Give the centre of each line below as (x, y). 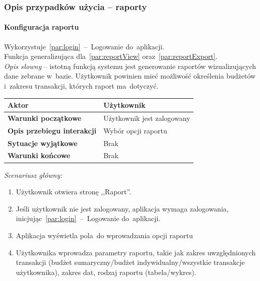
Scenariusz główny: (33, 174)
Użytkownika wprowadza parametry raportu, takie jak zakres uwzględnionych (136, 252)
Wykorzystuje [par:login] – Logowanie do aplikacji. (84, 46)
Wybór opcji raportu (135, 130)
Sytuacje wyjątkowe (43, 143)
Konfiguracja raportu (42, 27)
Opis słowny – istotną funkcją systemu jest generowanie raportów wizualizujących (130, 66)
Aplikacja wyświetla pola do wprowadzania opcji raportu (104, 235)
